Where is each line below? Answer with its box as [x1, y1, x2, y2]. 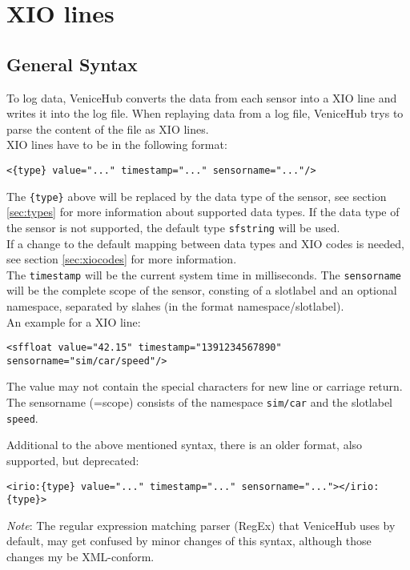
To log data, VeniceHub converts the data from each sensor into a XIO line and [6, 89, 397, 106]
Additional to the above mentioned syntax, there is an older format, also [6, 436, 363, 453]
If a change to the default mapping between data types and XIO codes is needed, [6, 235, 404, 251]
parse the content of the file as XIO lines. [6, 120, 209, 137]
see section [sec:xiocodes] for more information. [6, 251, 237, 267]
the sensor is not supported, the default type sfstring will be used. [6, 219, 340, 235]
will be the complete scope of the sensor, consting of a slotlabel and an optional [6, 282, 397, 299]
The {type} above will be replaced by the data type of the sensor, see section [6, 187, 387, 204]
